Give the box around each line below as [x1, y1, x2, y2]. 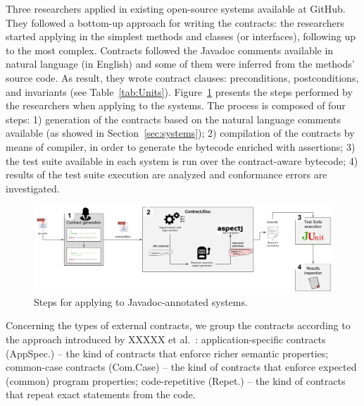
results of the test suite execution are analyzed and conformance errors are [6, 167, 327, 182]
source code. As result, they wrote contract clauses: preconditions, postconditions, [6, 70, 359, 85]
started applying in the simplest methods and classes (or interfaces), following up [6, 29, 356, 44]
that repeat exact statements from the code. [6, 387, 196, 402]
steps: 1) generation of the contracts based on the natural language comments [6, 111, 341, 126]
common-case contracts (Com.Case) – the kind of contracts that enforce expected [6, 359, 357, 374]
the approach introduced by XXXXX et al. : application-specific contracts [6, 332, 326, 347]
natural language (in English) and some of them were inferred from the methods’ [6, 56, 355, 71]
